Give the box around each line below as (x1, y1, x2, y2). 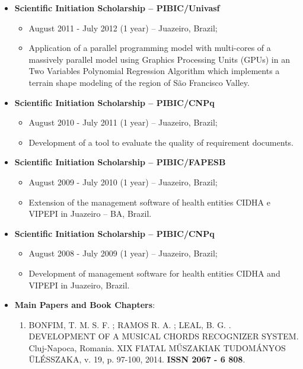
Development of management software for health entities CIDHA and (28, 267, 280, 279)
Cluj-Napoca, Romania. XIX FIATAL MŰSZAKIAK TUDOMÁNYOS (28, 341, 286, 354)
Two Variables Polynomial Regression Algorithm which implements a (28, 65, 280, 77)
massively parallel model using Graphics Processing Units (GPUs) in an (28, 53, 290, 65)
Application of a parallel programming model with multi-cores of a (28, 41, 271, 54)
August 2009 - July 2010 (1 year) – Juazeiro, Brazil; (28, 175, 218, 188)
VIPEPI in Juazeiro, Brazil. (28, 278, 130, 291)
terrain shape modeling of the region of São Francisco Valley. (28, 76, 250, 88)
